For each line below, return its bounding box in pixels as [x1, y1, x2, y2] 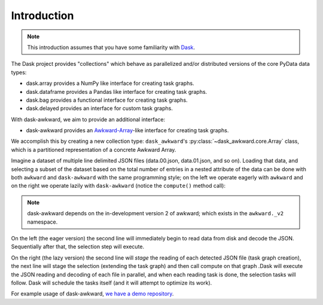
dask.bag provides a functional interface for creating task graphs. [26, 96, 188, 103]
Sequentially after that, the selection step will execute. [11, 243, 145, 251]
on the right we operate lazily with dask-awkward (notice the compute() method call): [11, 182, 226, 190]
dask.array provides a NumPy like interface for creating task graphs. [26, 80, 194, 87]
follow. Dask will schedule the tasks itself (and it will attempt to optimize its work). [11, 279, 212, 286]
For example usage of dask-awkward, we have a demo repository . [11, 290, 174, 297]
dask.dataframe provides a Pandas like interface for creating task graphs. [26, 88, 208, 95]
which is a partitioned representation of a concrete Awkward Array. [11, 146, 176, 153]
